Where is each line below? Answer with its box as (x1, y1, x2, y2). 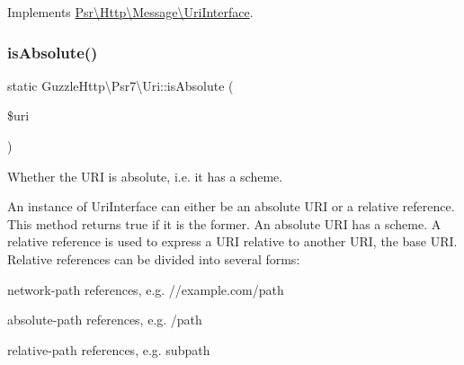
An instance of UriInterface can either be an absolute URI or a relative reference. (7, 197, 455, 216)
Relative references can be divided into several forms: (7, 249, 300, 268)
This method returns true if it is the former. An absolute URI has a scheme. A (7, 214, 442, 233)
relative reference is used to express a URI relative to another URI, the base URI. (7, 232, 458, 251)
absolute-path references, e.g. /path (7, 310, 202, 329)
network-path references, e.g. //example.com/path (7, 280, 284, 298)
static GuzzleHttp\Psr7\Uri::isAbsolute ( (7, 76, 234, 94)
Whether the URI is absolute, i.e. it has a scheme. (7, 166, 283, 185)
